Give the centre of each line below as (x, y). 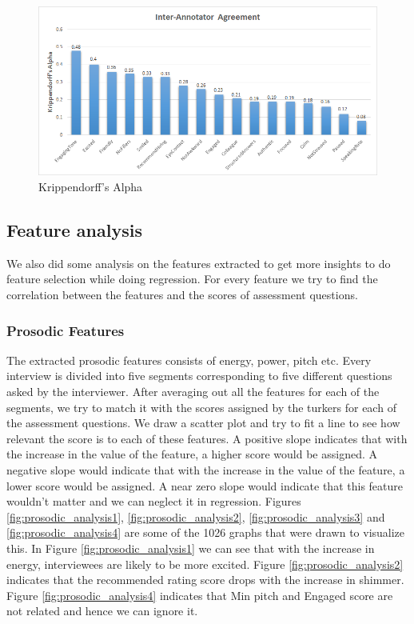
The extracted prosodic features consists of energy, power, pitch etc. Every (189, 360)
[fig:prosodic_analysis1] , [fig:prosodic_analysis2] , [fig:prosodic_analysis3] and (196, 516)
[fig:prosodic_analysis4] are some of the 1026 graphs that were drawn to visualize (206, 532)
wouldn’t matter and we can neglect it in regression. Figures (154, 501)
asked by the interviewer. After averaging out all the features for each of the (193, 392)
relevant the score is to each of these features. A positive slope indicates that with (207, 438)
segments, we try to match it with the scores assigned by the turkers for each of (201, 407)
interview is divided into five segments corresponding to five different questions (199, 376)
